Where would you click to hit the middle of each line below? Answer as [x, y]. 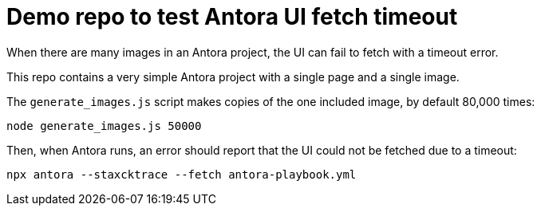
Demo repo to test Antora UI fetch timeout [232, 17]
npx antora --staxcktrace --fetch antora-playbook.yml [182, 174]
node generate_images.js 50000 [104, 126]
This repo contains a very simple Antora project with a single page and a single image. [233, 77]
